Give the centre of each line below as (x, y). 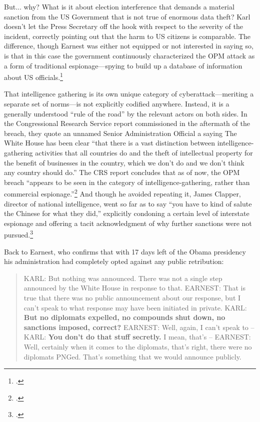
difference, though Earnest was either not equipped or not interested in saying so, (129, 46)
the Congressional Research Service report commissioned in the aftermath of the (127, 123)
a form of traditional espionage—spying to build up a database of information (123, 65)
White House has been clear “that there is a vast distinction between (109, 143)
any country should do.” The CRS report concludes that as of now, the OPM (122, 172)
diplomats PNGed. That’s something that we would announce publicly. (132, 356)
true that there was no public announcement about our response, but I (132, 297)
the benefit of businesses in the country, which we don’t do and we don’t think (124, 162)
